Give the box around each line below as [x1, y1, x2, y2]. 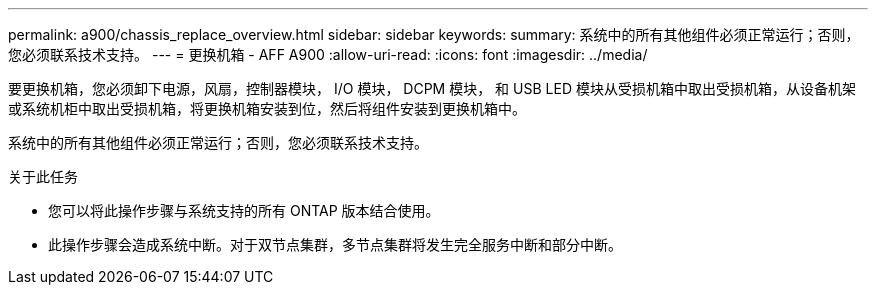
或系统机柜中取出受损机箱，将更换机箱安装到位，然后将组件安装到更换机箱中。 [8, 100, 526, 117]
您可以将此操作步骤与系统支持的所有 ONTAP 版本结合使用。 [48, 202, 440, 219]
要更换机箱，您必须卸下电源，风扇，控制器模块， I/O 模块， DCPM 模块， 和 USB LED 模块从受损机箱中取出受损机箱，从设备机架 [8, 80, 856, 97]
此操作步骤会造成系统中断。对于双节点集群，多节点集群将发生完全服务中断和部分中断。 [48, 236, 622, 253]
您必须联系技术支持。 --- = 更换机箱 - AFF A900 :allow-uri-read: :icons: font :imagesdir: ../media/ [8, 46, 648, 63]
